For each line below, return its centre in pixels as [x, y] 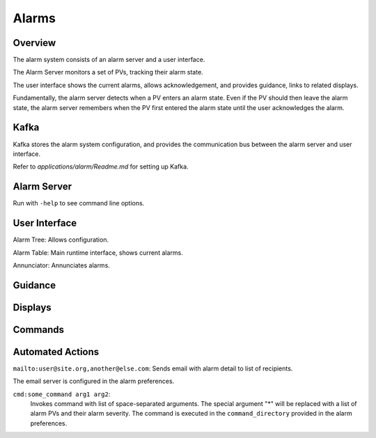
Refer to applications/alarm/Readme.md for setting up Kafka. [101, 166]
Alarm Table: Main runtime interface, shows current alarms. [98, 252]
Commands [39, 330]
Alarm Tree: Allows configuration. [61, 240]
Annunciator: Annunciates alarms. [62, 265]
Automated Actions [56, 352]
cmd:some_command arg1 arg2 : [62, 394]
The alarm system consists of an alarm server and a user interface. [109, 60]
